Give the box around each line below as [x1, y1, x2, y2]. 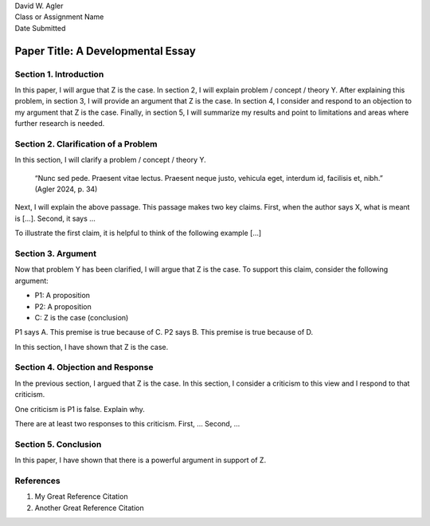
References [14, 475, 61, 486]
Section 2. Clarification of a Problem [14, 138, 158, 149]
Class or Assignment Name [14, 12, 104, 22]
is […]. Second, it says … [14, 214, 96, 223]
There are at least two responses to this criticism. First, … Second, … [14, 419, 240, 428]
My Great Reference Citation [34, 492, 128, 501]
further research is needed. [14, 119, 105, 128]
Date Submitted [14, 23, 66, 33]
